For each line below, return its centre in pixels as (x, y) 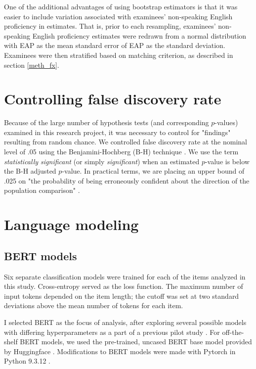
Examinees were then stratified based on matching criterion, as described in (119, 55)
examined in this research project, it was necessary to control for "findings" (117, 132)
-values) (226, 122)
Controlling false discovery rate (113, 99)
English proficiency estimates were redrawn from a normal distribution (139, 35)
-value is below (227, 161)
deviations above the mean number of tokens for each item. (94, 305)
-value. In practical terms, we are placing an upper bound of (153, 171)
